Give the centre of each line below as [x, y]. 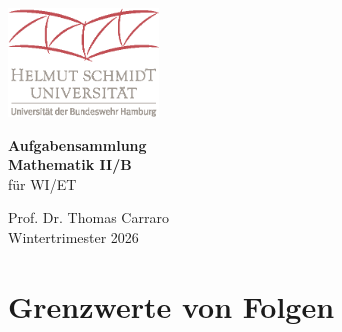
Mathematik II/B [70, 164]
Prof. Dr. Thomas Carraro [88, 217]
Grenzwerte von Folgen [171, 305]
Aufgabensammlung [77, 144]
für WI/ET [42, 183]
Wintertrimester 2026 [73, 236]
